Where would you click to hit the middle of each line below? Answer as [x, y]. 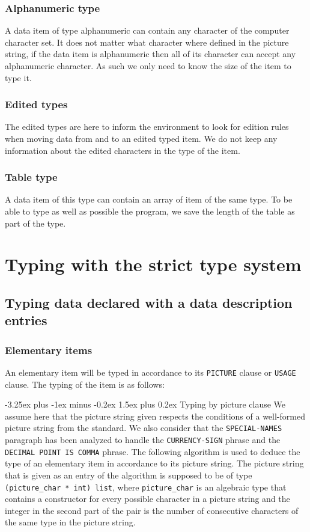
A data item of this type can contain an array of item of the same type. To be [149, 199]
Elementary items [49, 350]
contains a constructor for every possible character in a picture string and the [147, 499]
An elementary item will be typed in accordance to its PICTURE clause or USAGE [150, 372]
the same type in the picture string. [70, 522]
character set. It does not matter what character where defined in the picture [147, 42]
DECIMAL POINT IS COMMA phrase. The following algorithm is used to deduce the [153, 451]
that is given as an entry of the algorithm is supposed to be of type [129, 475]
